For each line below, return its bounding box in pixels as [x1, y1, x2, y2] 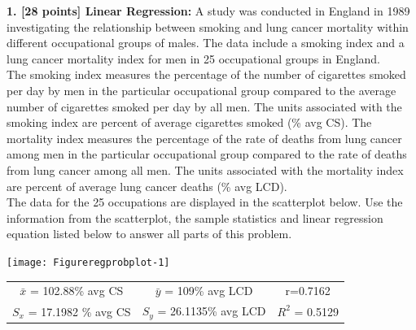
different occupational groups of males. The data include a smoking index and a [7, 34, 405, 51]
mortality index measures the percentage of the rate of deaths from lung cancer [7, 129, 402, 146]
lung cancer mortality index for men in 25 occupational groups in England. [7, 50, 380, 67]
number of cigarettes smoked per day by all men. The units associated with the [7, 98, 402, 115]
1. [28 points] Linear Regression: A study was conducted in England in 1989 [7, 2, 410, 19]
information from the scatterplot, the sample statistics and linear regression [7, 209, 383, 226]
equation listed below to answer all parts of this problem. [7, 225, 292, 242]
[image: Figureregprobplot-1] [7, 256, 170, 268]
